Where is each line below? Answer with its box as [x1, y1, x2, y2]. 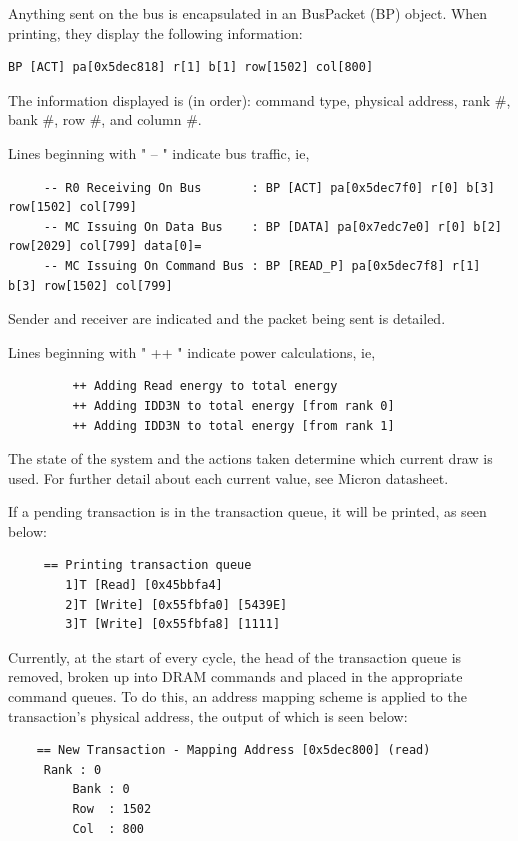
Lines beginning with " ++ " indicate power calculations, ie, [8, 341, 376, 362]
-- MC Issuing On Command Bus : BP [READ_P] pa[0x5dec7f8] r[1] [43, 258, 481, 273]
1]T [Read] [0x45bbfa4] [65, 578, 223, 593]
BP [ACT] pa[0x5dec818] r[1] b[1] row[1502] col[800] [8, 60, 374, 75]
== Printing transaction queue [43, 558, 252, 573]
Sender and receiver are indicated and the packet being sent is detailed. [8, 308, 446, 329]
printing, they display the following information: [8, 22, 303, 43]
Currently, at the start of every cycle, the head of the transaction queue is [8, 646, 462, 667]
